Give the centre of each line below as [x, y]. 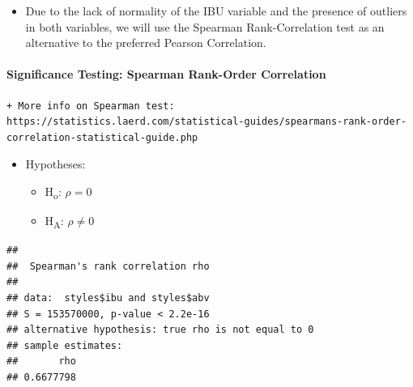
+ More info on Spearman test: [91, 106]
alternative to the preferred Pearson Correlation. [146, 43]
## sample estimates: [65, 345]
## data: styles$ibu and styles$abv [108, 298]
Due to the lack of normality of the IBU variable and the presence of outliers [216, 11]
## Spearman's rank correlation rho [108, 266]
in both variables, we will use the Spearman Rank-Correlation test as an [205, 26]
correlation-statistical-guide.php [102, 137]
